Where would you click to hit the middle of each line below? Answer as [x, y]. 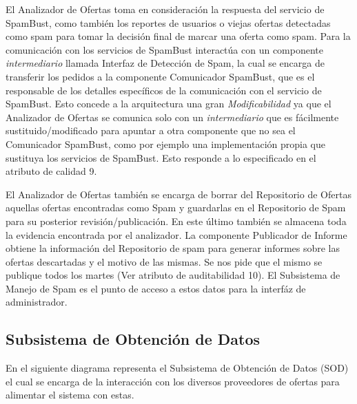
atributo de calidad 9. [51, 171]
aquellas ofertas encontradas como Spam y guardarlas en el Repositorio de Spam [176, 208]
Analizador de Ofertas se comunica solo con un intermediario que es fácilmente [172, 117]
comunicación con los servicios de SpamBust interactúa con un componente [165, 49]
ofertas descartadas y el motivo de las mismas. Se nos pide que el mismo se [164, 261]
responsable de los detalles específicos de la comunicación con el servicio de [164, 90]
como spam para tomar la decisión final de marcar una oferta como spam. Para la [178, 36]
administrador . [37, 302]
